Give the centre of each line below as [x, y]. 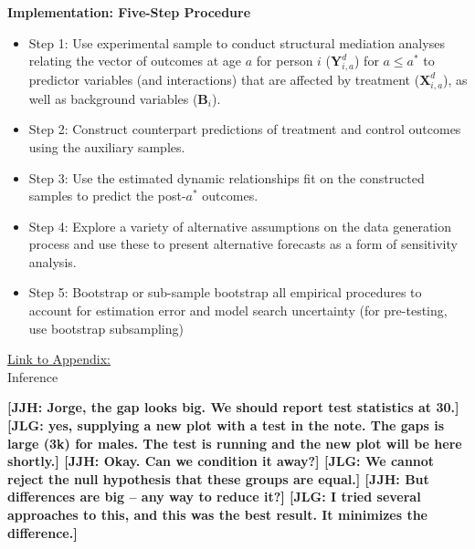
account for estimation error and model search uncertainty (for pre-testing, [238, 311]
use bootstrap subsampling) [106, 328]
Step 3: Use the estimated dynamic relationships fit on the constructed [227, 177]
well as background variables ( [113, 98]
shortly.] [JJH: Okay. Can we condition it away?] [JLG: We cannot [221, 461]
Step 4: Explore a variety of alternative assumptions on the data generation [240, 226]
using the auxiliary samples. [107, 146]
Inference [33, 376]
